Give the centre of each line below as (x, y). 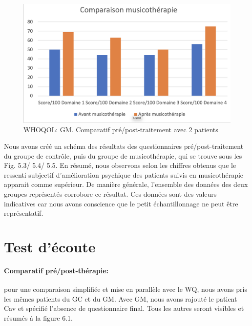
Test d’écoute (50, 246)
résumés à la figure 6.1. (38, 317)
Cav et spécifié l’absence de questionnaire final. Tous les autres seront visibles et (124, 308)
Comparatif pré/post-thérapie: (56, 270)
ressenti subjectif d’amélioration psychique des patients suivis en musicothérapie (124, 174)
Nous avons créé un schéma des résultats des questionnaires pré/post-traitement (124, 146)
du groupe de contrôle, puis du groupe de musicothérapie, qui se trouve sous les (123, 155)
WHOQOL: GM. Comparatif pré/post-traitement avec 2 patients (121, 130)
